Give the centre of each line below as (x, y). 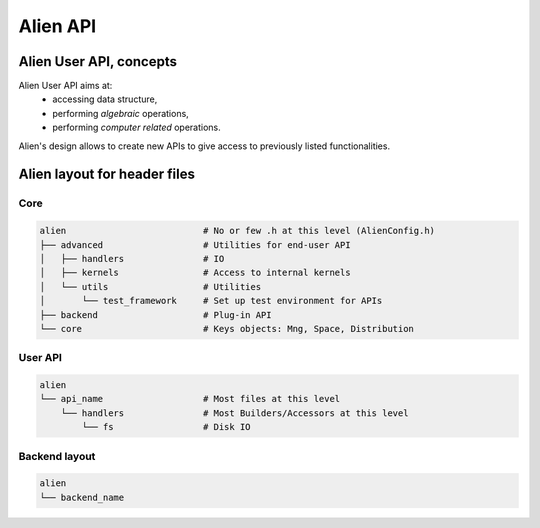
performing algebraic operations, (120, 113)
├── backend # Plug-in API (155, 314)
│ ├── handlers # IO (132, 258)
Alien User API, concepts (98, 61)
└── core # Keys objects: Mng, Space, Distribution (227, 328)
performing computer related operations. (137, 127)
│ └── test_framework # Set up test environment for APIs (211, 301)
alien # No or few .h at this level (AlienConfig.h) (237, 231)
